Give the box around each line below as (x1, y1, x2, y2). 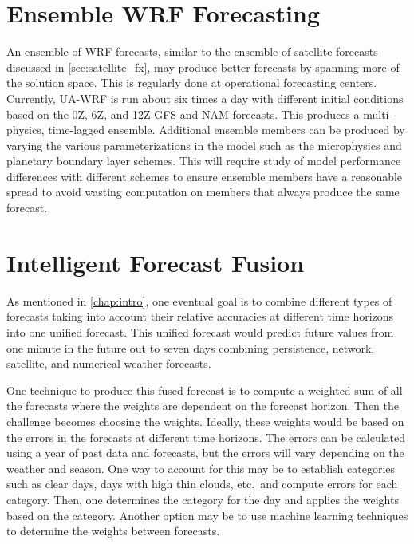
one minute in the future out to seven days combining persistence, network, (6, 339, 375, 356)
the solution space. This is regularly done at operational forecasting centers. (6, 74, 377, 91)
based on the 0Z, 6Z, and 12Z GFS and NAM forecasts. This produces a (6, 105, 360, 122)
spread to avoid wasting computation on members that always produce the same (6, 183, 400, 200)
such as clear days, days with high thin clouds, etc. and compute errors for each (6, 475, 398, 492)
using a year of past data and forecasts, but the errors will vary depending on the (6, 444, 404, 461)
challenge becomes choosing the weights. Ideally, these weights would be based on (6, 412, 404, 429)
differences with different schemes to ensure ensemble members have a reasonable (6, 168, 403, 184)
